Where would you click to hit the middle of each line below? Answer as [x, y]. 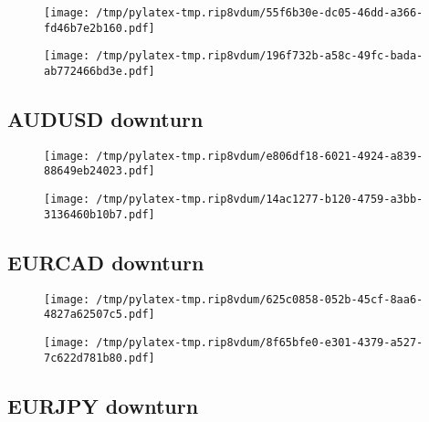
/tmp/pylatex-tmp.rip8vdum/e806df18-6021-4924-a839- [260, 156]
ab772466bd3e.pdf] [99, 71]
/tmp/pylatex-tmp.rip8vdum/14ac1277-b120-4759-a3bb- [260, 200]
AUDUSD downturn [105, 119]
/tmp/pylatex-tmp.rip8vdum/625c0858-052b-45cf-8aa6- [260, 299]
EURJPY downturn [103, 405]
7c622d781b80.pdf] [99, 358]
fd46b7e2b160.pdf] [99, 28]
